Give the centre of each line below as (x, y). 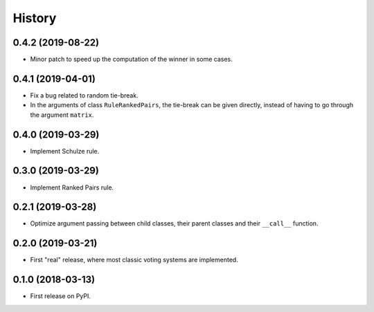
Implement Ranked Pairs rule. (72, 187)
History (35, 18)
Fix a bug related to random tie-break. (84, 95)
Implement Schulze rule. (65, 151)
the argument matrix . (62, 115)
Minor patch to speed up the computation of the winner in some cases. (131, 59)
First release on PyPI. (61, 296)
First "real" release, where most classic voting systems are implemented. (134, 260)
